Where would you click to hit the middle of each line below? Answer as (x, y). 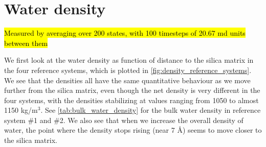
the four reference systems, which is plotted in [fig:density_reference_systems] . (128, 70)
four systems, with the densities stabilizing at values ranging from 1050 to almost (131, 100)
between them (26, 43)
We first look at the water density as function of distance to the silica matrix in (129, 60)
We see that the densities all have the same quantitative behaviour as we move (127, 80)
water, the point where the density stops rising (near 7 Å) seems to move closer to (133, 130)
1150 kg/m (21, 110)
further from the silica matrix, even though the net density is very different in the (132, 90)
